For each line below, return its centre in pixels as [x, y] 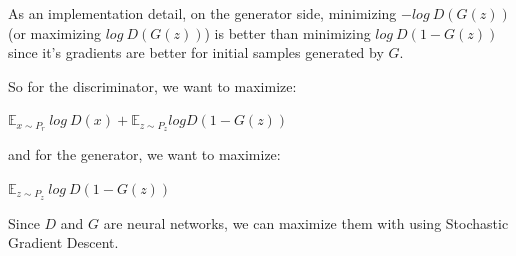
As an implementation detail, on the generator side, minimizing [202, 13]
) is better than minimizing [287, 32]
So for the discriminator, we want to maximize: [152, 85]
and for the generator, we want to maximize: [144, 154]
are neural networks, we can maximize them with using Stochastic [306, 222]
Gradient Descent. [63, 242]
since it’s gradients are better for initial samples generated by [196, 52]
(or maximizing [54, 32]
